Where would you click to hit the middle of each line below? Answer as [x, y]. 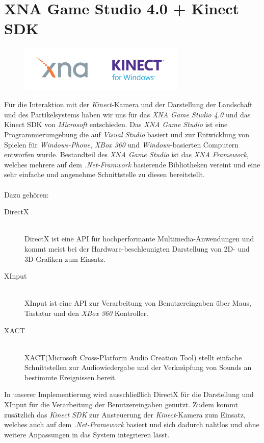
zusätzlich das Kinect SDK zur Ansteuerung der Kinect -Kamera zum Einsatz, [125, 414]
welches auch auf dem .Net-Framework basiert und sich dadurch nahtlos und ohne [132, 424]
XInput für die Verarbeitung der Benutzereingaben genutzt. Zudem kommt [121, 404]
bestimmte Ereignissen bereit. [71, 377]
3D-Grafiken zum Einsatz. [65, 259]
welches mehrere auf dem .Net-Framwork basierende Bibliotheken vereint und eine [132, 164]
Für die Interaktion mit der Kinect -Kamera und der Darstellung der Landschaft [128, 104]
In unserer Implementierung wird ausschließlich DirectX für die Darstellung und [129, 394]
